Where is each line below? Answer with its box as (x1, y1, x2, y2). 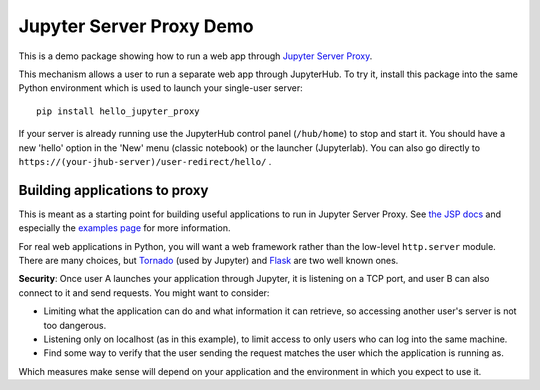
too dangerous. (43, 319, 107, 331)
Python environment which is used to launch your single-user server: (18, 82, 304, 94)
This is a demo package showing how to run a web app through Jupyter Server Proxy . (18, 50, 373, 62)
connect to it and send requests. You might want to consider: (18, 286, 270, 299)
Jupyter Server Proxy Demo (18, 15, 254, 37)
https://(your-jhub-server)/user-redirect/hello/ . (18, 155, 272, 167)
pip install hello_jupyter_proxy (36, 105, 200, 117)
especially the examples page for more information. (18, 222, 231, 234)
